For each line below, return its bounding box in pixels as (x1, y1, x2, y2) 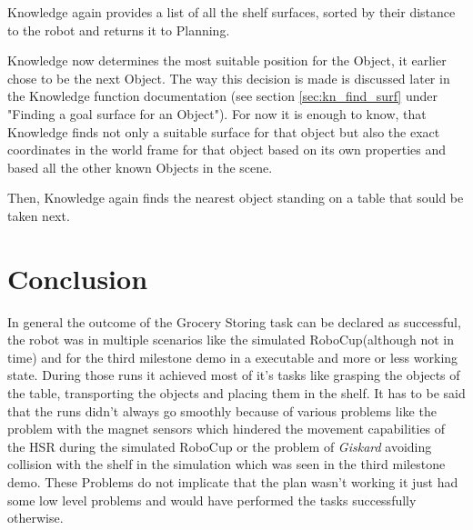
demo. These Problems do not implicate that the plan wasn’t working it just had (7, 473, 458, 491)
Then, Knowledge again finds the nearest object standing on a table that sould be (7, 188, 464, 207)
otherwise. (7, 508, 64, 527)
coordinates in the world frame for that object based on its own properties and (7, 140, 447, 159)
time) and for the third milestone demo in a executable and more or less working (7, 347, 458, 366)
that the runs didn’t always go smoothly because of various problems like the (7, 401, 437, 420)
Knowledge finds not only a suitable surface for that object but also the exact (7, 122, 440, 141)
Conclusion (7, 259, 148, 296)
